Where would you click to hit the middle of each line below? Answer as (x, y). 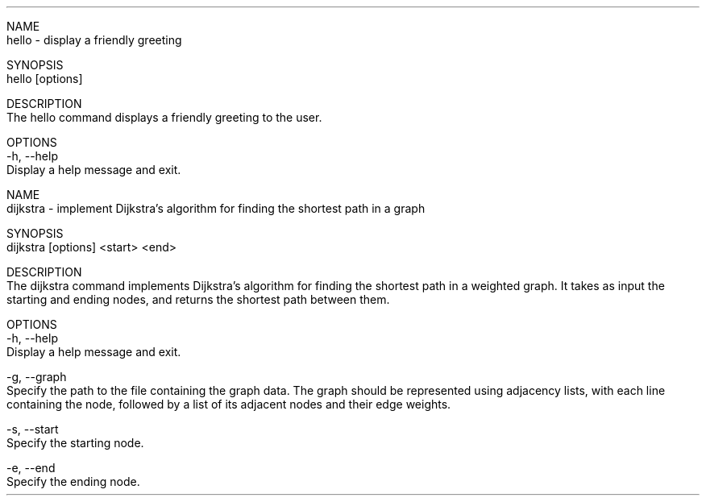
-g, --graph (37, 377)
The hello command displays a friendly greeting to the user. (164, 117)
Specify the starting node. (75, 443)
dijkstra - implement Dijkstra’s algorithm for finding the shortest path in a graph (216, 208)
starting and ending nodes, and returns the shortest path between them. (198, 299)
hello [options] (45, 79)
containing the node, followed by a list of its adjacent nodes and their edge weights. (229, 404)
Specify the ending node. (73, 481)
